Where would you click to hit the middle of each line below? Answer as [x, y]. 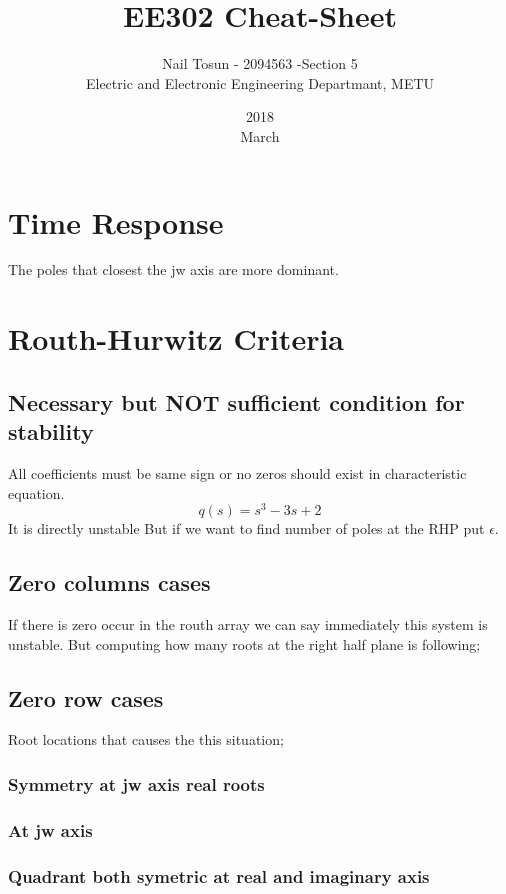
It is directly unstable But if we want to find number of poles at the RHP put [246, 528]
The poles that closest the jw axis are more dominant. [173, 269]
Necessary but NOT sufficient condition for [236, 401]
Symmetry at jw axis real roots [136, 783]
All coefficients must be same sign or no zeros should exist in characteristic [237, 473]
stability [51, 431]
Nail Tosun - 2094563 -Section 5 [260, 63]
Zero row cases [86, 697]
